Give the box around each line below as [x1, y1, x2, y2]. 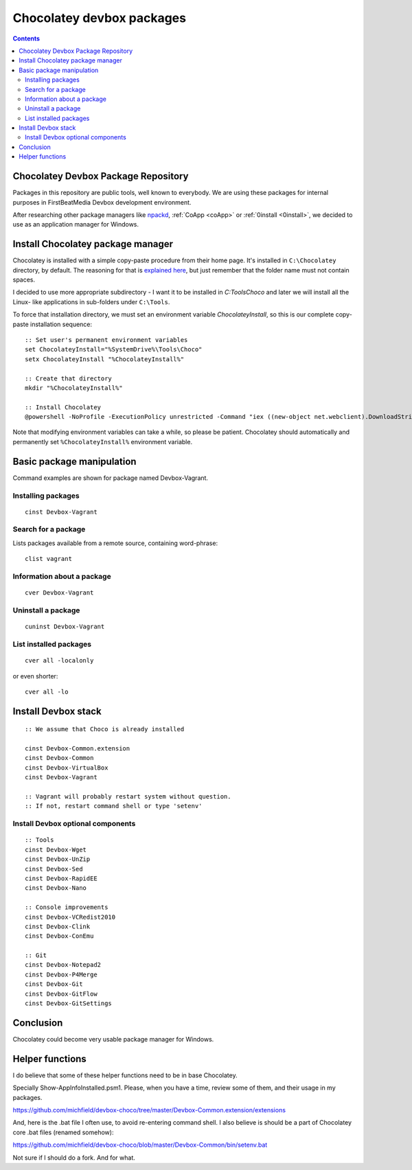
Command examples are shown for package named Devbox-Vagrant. [12, 474, 209, 482]
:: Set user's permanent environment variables [25, 336, 188, 343]
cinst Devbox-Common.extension [25, 745, 130, 753]
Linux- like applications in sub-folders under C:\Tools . [12, 297, 170, 306]
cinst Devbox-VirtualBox [25, 764, 108, 772]
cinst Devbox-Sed [25, 865, 83, 873]
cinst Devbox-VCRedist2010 [25, 913, 116, 921]
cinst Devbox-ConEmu [25, 932, 94, 940]
